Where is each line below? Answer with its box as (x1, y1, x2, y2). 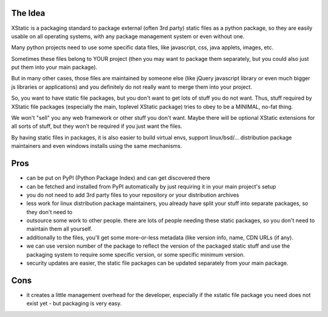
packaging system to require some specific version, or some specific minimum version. (26, 251, 245, 258)
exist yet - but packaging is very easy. (26, 300, 122, 307)
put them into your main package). (11, 64, 98, 71)
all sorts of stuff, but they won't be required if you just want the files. (11, 122, 182, 130)
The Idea (11, 8, 46, 18)
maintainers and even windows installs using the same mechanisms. (11, 142, 182, 150)
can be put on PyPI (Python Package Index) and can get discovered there (26, 174, 211, 182)
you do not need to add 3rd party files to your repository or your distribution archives (26, 191, 239, 198)
